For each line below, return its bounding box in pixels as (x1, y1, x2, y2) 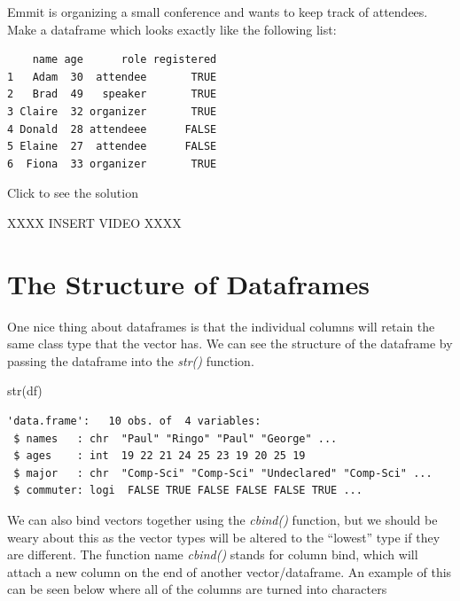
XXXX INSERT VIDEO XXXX (7, 213, 182, 231)
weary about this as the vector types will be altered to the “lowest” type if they (7, 527, 441, 546)
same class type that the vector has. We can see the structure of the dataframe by (7, 334, 453, 353)
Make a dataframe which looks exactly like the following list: (7, 20, 337, 38)
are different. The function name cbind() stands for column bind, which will (7, 545, 418, 564)
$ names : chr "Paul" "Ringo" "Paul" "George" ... (13, 432, 338, 445)
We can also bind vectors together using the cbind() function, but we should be (7, 511, 438, 528)
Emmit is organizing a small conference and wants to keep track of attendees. (7, 3, 428, 20)
